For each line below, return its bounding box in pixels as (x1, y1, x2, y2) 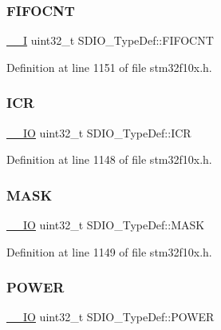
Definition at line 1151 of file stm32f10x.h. (6, 58, 212, 75)
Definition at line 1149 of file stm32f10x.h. (6, 243, 212, 260)
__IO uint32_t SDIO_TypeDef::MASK (6, 217, 205, 233)
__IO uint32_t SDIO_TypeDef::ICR (6, 124, 191, 141)
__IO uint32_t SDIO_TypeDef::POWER (6, 308, 215, 325)
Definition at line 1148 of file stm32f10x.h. (6, 151, 212, 168)
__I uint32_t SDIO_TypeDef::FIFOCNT (6, 32, 214, 49)
